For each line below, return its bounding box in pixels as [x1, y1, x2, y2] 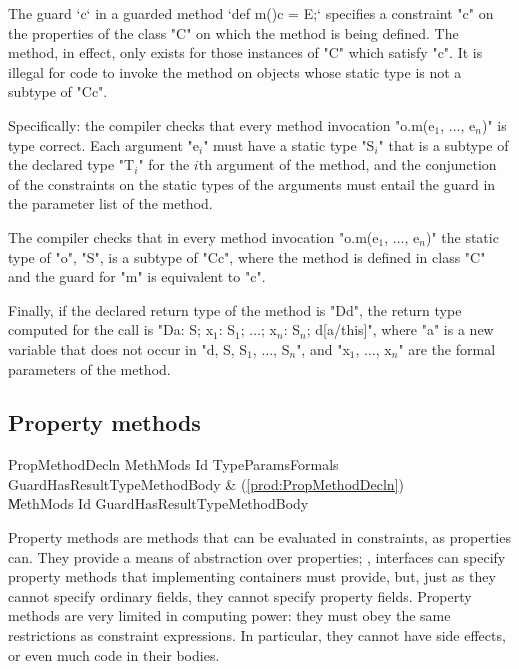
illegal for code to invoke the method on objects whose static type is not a [8, 61, 462, 82]
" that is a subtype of [378, 134, 509, 155]
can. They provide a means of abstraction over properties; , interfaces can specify [8, 546, 506, 567]
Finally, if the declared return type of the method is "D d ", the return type [8, 299, 462, 320]
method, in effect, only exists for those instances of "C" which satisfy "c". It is [8, 42, 483, 63]
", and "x [296, 338, 350, 359]
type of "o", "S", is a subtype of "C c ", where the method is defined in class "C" [8, 246, 486, 267]
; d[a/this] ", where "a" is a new [306, 319, 494, 340]
